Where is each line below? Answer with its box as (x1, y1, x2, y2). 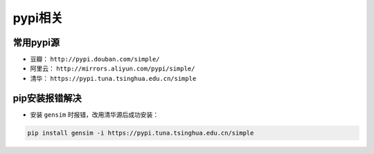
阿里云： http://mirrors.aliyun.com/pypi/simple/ (30, 64, 195, 73)
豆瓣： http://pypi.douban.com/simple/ (30, 55, 160, 64)
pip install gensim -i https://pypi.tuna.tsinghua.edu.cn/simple (27, 128, 254, 137)
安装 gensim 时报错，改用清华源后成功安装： (30, 110, 159, 119)
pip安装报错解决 (12, 92, 82, 104)
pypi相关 (12, 10, 64, 26)
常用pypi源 (12, 37, 60, 48)
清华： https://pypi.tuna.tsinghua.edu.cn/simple (30, 74, 197, 82)
